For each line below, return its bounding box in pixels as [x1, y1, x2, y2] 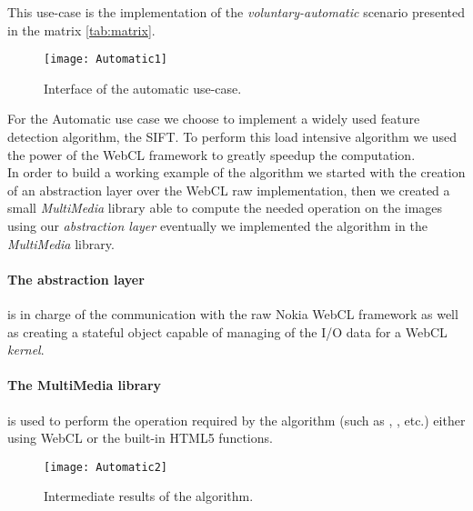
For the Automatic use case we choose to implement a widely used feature [7, 109, 420, 128]
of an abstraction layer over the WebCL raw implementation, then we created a [7, 180, 450, 199]
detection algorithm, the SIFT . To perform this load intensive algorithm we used [7, 127, 458, 146]
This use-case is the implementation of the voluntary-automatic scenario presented [7, 3, 465, 21]
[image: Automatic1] [44, 53, 168, 66]
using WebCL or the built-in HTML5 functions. [7, 428, 273, 447]
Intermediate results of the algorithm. [44, 486, 254, 506]
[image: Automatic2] [44, 460, 168, 474]
